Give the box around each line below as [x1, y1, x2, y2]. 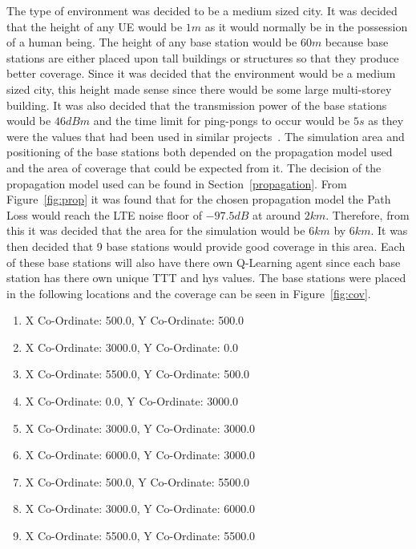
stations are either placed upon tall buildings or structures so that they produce [6, 49, 399, 66]
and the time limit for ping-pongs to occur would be [93, 112, 350, 129]
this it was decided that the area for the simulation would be [6, 222, 305, 239]
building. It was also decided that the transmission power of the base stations [6, 96, 387, 113]
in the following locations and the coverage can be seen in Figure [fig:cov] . [6, 285, 371, 301]
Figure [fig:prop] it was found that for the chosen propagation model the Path [6, 191, 391, 208]
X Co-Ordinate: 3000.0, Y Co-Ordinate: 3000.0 [25, 419, 256, 436]
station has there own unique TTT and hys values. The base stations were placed [6, 269, 406, 286]
